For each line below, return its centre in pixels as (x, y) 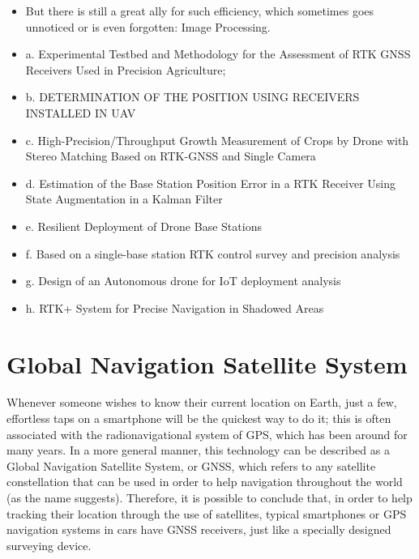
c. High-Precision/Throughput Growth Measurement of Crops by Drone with (217, 140)
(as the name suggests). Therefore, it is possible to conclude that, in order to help (209, 497)
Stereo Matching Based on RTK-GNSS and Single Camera (171, 156)
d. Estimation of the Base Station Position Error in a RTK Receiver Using (211, 183)
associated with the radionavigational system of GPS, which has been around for (207, 434)
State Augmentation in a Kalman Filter (124, 199)
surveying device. (49, 545)
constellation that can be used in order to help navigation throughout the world (205, 482)
